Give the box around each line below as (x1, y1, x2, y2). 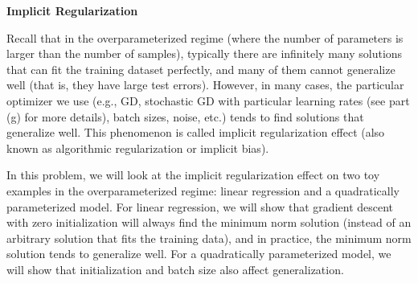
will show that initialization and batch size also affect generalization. (6, 260, 344, 277)
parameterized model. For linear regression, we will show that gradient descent (6, 198, 394, 215)
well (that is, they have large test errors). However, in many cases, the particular (6, 76, 404, 93)
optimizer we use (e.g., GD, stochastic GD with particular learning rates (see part (6, 92, 410, 109)
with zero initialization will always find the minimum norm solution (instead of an (6, 214, 412, 231)
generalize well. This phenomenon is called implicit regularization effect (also (6, 124, 385, 141)
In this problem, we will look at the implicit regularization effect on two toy (6, 166, 380, 183)
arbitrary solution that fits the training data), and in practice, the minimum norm (6, 229, 412, 246)
